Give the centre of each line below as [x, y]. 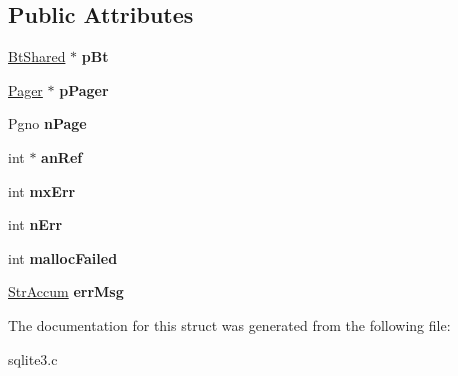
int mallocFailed [63, 257]
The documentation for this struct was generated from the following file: [229, 324]
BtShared [37, 56]
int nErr [35, 224]
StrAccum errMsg [66, 291]
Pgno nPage [47, 123]
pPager [84, 89]
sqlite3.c [33, 358]
